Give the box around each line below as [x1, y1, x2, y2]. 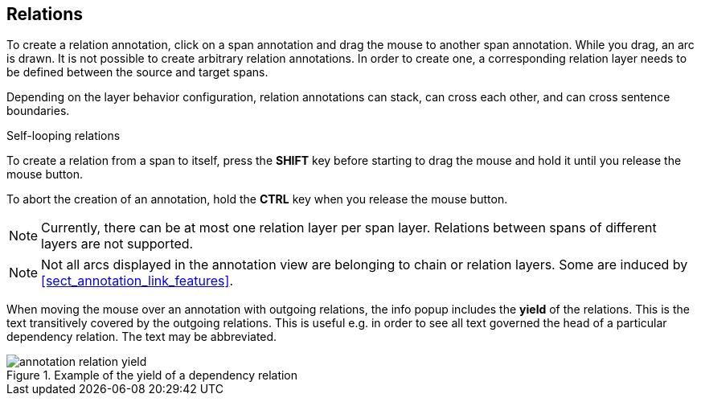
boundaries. [6, 104, 70, 118]
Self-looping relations [6, 129, 121, 143]
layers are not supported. [41, 236, 194, 252]
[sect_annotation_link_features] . [41, 273, 233, 289]
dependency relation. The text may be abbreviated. [6, 330, 277, 344]
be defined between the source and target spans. [6, 65, 269, 80]
